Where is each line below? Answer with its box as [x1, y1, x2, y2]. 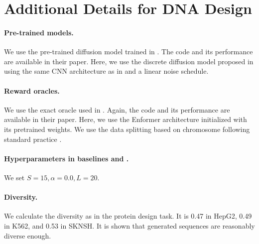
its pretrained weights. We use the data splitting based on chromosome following [4, 123, 250, 134]
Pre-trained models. [4, 27, 74, 37]
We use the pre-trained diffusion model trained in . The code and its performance [4, 46, 253, 57]
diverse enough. [4, 230, 51, 241]
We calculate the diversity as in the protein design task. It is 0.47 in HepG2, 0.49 [4, 211, 252, 221]
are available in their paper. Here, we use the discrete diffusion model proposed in [4, 56, 254, 66]
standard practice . [4, 133, 62, 144]
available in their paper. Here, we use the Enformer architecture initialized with [4, 114, 247, 124]
